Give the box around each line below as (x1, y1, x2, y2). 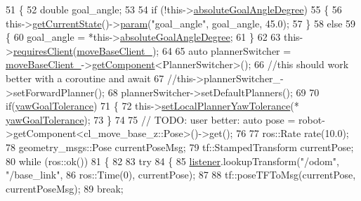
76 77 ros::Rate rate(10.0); (236, 126, 349, 141)
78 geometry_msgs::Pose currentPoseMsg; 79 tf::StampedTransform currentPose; (6, 139, 354, 154)
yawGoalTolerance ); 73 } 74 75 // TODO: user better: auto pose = (6, 112, 296, 127)
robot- (298, 112, 325, 127)
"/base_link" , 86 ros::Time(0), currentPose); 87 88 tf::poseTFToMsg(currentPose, (6, 167, 356, 182)
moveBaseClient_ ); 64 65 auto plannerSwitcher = (77, 43, 291, 58)
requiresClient (13, 43, 73, 58)
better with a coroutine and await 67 (6, 70, 164, 85)
